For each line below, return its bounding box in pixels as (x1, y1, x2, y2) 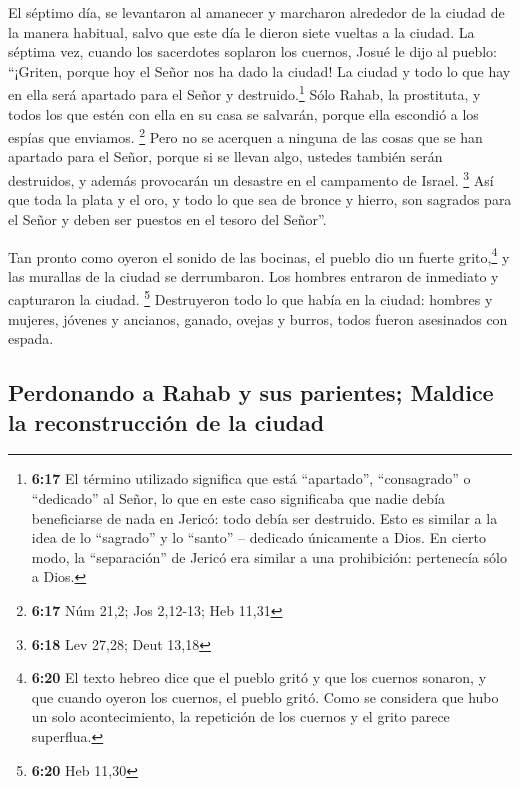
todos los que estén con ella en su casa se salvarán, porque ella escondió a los (8, 103, 479, 124)
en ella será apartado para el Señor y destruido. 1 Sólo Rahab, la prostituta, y (8, 81, 481, 105)
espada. (8, 328, 54, 349)
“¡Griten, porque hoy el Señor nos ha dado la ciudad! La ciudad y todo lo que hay (8, 60, 511, 81)
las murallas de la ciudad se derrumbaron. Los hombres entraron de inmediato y (8, 265, 499, 286)
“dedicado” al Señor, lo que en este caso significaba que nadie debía (31, 487, 446, 508)
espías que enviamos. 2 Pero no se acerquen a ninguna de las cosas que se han (8, 124, 483, 147)
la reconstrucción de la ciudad (8, 406, 325, 437)
